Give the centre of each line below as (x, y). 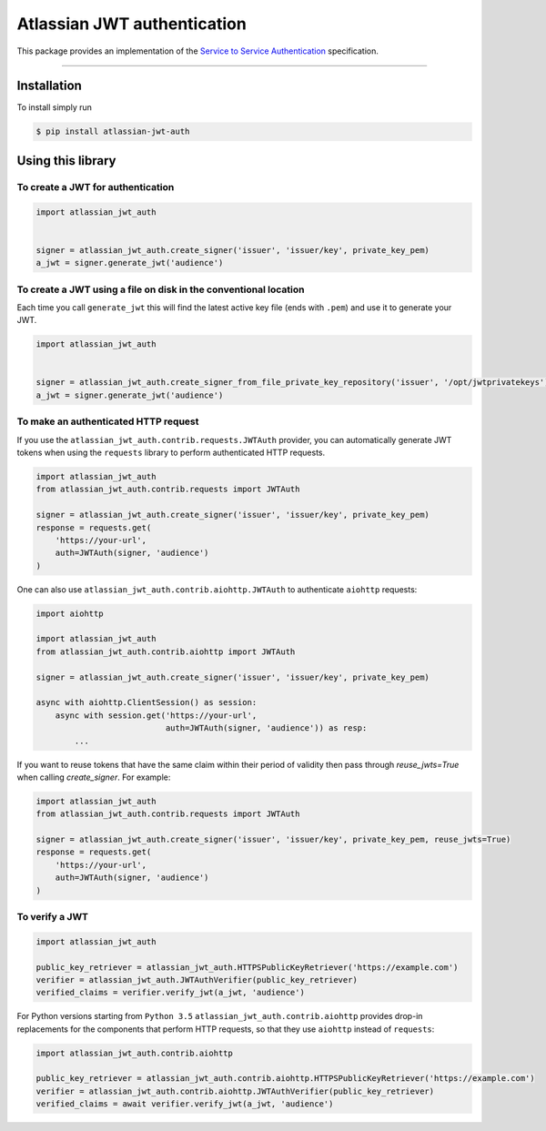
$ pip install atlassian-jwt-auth (113, 131)
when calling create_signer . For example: (94, 777)
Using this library (66, 161)
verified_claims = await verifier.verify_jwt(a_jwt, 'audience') (185, 1104)
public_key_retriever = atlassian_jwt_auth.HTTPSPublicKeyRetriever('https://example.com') (247, 967)
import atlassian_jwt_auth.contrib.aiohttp (135, 1053)
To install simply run (55, 107)
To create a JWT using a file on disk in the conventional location (161, 289)
